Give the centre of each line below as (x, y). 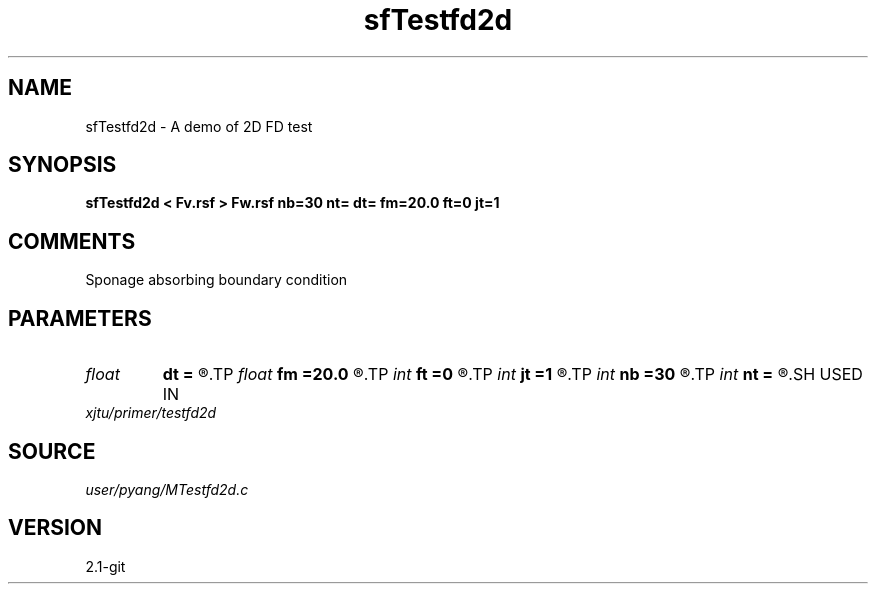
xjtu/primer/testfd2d (151, 413)
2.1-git (105, 566)
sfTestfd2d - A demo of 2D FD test (199, 126)
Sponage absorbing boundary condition (216, 280)
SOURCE (52, 451)
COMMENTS (72, 241)
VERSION (55, 528)
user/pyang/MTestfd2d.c (167, 489)
